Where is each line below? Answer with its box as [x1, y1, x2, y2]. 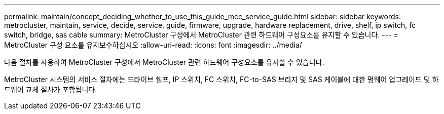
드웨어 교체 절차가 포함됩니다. [4, 85, 97, 94]
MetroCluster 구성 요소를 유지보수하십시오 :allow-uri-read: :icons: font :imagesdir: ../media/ [4, 41, 302, 49]
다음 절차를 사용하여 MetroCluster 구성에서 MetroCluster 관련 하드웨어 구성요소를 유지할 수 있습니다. [4, 58, 324, 66]
